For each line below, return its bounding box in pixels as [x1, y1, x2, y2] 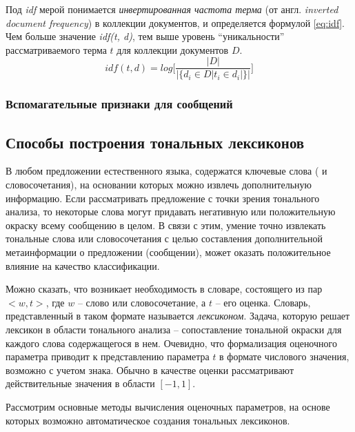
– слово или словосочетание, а [77, 295, 206, 309]
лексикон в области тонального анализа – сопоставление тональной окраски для [6, 322, 342, 337]
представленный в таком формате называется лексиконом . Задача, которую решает [6, 308, 350, 323]
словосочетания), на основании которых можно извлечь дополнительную [6, 177, 312, 192]
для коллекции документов [116, 42, 229, 57]
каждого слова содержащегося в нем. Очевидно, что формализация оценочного [6, 335, 337, 350]
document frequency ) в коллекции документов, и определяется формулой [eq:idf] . [6, 15, 345, 30]
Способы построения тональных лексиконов [6, 131, 305, 153]
